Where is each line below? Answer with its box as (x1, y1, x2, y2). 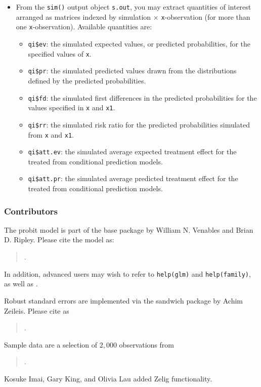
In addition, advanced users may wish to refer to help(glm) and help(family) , (4, 268, 251, 279)
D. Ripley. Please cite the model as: (4, 234, 114, 245)
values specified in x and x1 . (28, 102, 115, 113)
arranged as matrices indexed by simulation (16, 11, 151, 22)
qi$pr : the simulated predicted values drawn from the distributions (28, 65, 237, 76)
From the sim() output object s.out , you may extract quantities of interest (16, 2, 251, 12)
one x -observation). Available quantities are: (16, 21, 152, 32)
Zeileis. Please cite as (4, 305, 69, 316)
